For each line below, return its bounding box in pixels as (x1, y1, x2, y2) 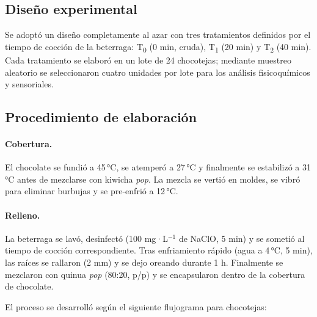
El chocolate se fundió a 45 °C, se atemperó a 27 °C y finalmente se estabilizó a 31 (5, 161, 311, 173)
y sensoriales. (5, 78, 54, 90)
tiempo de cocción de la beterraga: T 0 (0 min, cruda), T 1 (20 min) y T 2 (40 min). (5, 40, 312, 54)
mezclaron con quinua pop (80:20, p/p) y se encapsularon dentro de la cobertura (5, 268, 305, 280)
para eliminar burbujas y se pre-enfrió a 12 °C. (5, 184, 178, 197)
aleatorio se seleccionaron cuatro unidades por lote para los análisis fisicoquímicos (5, 65, 310, 78)
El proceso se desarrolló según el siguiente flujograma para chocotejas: (5, 300, 267, 313)
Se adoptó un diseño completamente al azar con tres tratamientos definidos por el (5, 28, 311, 41)
